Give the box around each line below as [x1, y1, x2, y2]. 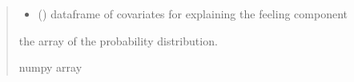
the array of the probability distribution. [18, 32, 218, 49]
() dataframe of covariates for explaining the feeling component [38, 6, 348, 21]
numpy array [18, 59, 82, 76]
